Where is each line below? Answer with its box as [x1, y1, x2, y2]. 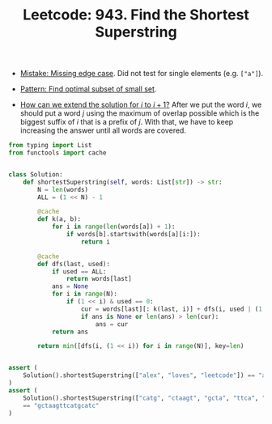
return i [80, 237, 111, 246]
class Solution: [8, 170, 63, 179]
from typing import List [8, 142, 92, 150]
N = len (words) [37, 185, 89, 193]
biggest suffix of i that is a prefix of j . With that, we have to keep [19, 117, 234, 127]
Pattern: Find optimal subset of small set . [19, 84, 157, 94]
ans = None [51, 282, 89, 290]
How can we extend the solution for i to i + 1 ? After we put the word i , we [19, 100, 262, 110]
